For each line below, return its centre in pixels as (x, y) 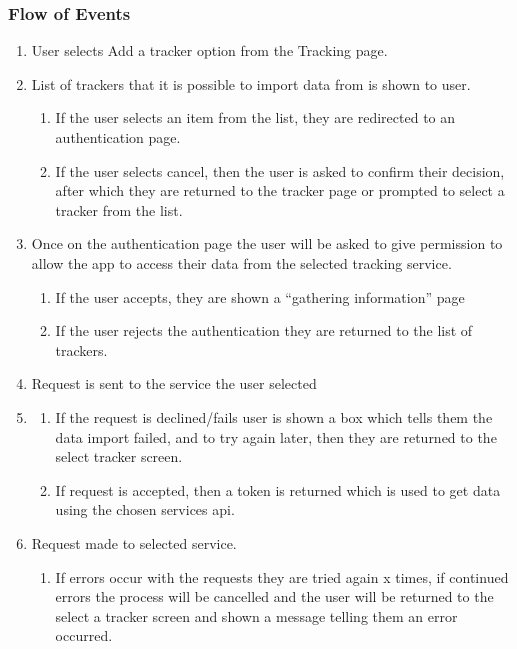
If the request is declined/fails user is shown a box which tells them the (274, 416)
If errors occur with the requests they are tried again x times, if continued (282, 576)
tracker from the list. (119, 209)
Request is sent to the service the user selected (174, 383)
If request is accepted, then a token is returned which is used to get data (278, 489)
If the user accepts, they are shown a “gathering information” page (260, 296)
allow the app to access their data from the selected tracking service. (241, 262)
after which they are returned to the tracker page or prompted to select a (280, 190)
